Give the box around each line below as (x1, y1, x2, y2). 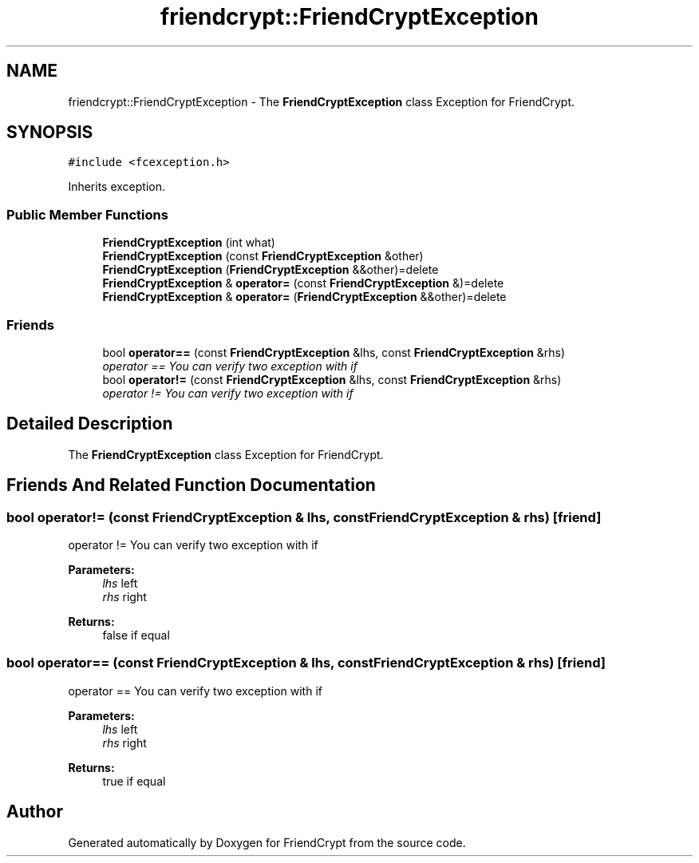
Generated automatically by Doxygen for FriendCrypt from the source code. (68, 835, 466, 849)
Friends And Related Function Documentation (6, 475, 376, 496)
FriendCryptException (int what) (102, 236, 275, 250)
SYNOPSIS (6, 122, 93, 143)
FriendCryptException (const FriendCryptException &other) (102, 249, 424, 263)
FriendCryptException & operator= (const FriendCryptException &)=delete (102, 276, 504, 291)
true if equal (102, 774, 166, 788)
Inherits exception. (68, 180, 166, 194)
